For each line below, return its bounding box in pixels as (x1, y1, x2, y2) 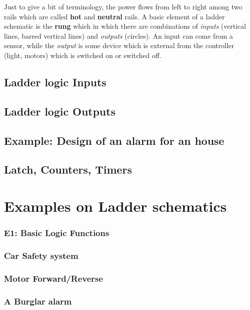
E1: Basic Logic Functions (4, 226, 109, 239)
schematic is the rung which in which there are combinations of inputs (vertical (4, 21, 246, 31)
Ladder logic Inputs (4, 74, 106, 89)
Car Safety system (4, 249, 79, 261)
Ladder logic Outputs (4, 103, 116, 119)
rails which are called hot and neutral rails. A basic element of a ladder (4, 11, 225, 21)
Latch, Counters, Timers (4, 162, 132, 177)
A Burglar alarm (4, 295, 72, 307)
